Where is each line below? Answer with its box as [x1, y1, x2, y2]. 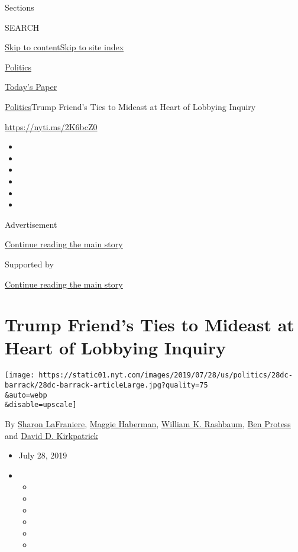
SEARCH [5, 21, 40, 33]
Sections [5, 1, 34, 13]
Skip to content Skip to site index [5, 41, 124, 53]
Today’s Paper [5, 80, 57, 93]
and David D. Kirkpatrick [5, 429, 99, 441]
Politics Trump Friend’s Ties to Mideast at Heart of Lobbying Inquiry [5, 100, 256, 112]
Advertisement [5, 218, 57, 230]
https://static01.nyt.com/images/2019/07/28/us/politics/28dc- [38, 371, 293, 380]
